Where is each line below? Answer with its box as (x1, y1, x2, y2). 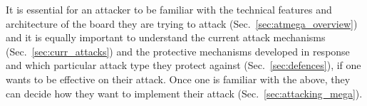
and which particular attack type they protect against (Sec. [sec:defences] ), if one (6, 58, 361, 73)
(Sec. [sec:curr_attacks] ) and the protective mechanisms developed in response (6, 43, 350, 58)
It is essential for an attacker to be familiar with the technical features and (6, 2, 332, 16)
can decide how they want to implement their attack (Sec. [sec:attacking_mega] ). (6, 85, 363, 100)
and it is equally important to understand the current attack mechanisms (6, 30, 326, 45)
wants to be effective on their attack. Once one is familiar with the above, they (6, 71, 351, 86)
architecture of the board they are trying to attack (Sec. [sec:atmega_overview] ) (6, 16, 358, 31)
